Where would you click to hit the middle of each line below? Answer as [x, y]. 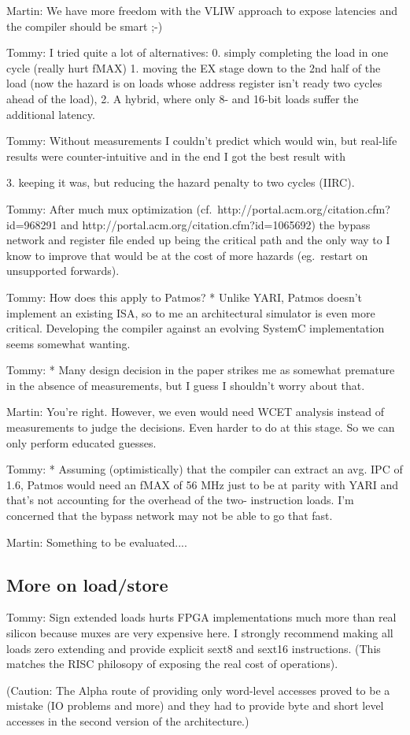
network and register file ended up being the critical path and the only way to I [198, 240]
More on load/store [87, 584]
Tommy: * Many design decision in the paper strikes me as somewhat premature [201, 370]
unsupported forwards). [63, 271]
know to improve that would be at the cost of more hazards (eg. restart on [187, 255]
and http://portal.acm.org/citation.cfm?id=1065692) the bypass [216, 224]
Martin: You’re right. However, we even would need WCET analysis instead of [196, 412]
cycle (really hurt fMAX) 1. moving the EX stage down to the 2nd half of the [194, 67]
